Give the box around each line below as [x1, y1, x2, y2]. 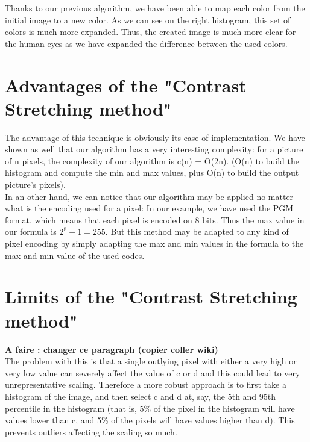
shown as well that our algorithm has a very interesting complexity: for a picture [5, 143, 303, 155]
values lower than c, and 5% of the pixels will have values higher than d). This [5, 414, 295, 426]
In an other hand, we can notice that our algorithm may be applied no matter [5, 190, 294, 202]
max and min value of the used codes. [5, 249, 145, 261]
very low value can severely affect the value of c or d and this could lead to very [5, 366, 300, 379]
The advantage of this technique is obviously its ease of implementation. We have [5, 131, 305, 143]
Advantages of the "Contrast [5, 72, 247, 97]
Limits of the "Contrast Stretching [5, 284, 297, 309]
